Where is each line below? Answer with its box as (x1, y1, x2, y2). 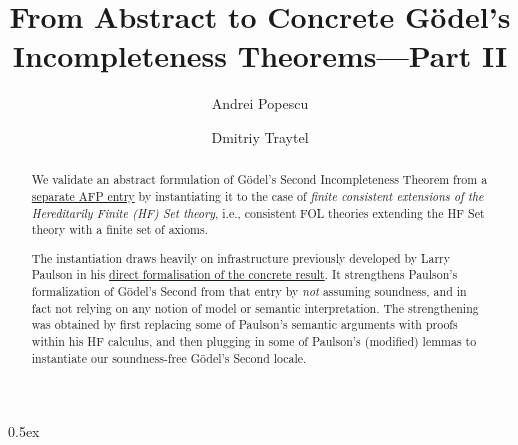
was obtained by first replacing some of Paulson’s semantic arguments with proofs (31, 316, 458, 333)
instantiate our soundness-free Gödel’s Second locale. (31, 349, 307, 366)
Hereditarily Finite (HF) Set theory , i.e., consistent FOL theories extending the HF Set (31, 204, 485, 221)
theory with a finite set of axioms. (31, 221, 209, 238)
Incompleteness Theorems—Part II (12, 35, 508, 76)
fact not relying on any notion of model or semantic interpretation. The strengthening (31, 299, 479, 316)
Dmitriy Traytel (211, 126, 309, 147)
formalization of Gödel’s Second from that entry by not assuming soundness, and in (31, 283, 467, 300)
